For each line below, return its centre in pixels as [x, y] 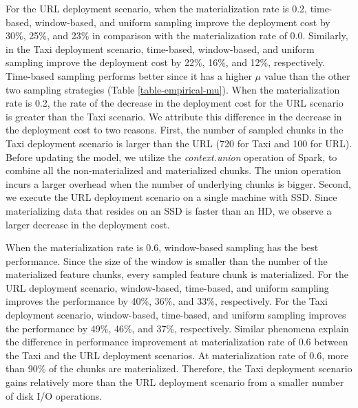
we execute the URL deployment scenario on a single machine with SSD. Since [171, 197]
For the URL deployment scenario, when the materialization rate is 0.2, [156, 8]
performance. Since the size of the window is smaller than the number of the [167, 260]
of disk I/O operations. [54, 395]
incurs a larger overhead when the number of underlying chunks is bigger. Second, [178, 183]
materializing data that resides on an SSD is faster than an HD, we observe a [169, 210]
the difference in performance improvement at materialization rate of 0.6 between [177, 342]
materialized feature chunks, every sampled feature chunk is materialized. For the [177, 274]
